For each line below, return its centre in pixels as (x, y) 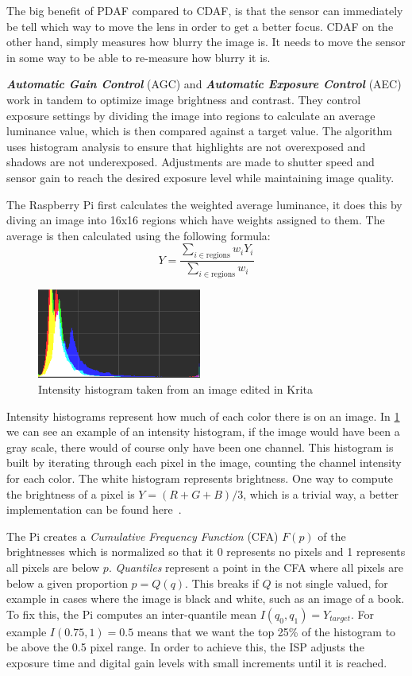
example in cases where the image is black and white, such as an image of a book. (206, 598)
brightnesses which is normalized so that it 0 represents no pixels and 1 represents (206, 552)
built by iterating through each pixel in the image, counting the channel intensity (204, 462)
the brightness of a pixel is (71, 493)
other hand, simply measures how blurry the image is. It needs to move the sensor (206, 42)
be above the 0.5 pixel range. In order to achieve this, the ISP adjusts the (185, 647)
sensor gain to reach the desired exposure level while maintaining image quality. (200, 177)
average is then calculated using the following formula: (139, 235)
